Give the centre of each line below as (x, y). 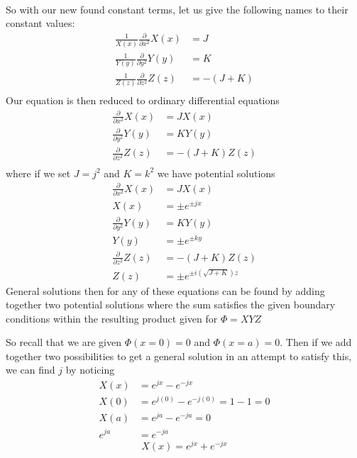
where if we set (38, 173)
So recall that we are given (64, 342)
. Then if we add (316, 342)
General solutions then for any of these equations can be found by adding (165, 290)
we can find (31, 370)
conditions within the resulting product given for (112, 318)
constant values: (40, 23)
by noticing (90, 370)
